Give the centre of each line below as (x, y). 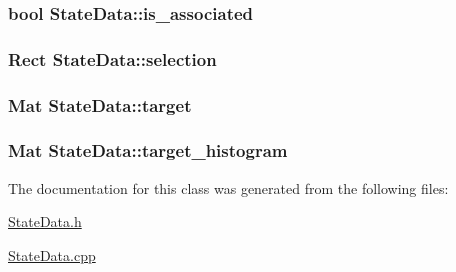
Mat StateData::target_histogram (148, 150)
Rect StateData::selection (112, 58)
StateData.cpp (52, 254)
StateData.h (45, 221)
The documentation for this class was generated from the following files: (228, 187)
